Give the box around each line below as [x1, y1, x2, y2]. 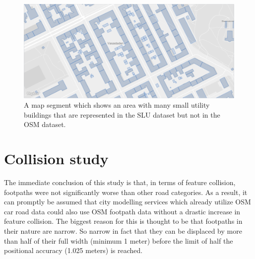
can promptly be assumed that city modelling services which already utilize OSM [4, 196, 251, 207]
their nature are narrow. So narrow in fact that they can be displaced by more [4, 225, 242, 236]
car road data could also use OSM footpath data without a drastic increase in [4, 206, 241, 216]
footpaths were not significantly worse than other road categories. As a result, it [4, 187, 248, 197]
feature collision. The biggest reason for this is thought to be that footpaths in [4, 216, 243, 226]
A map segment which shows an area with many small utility [24, 100, 210, 110]
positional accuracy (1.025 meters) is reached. [4, 245, 143, 256]
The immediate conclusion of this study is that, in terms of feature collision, [4, 177, 236, 187]
